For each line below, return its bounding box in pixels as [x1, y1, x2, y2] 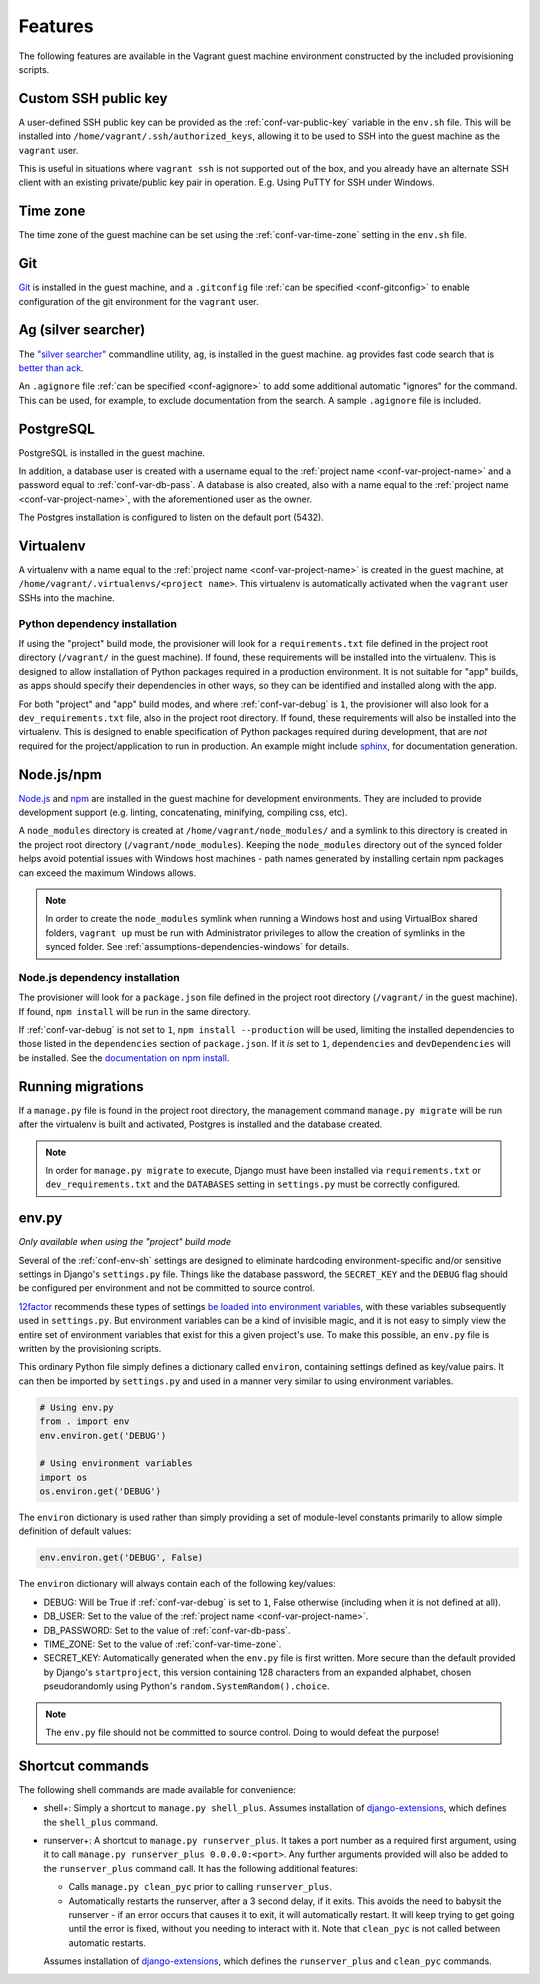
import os [39, 1471, 88, 1483]
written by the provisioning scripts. [18, 1342, 162, 1354]
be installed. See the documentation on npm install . [18, 1051, 230, 1064]
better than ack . [18, 361, 84, 374]
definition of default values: [18, 1525, 132, 1537]
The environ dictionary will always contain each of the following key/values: [18, 1578, 336, 1590]
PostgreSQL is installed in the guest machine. [18, 446, 205, 459]
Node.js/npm [18, 766, 102, 783]
